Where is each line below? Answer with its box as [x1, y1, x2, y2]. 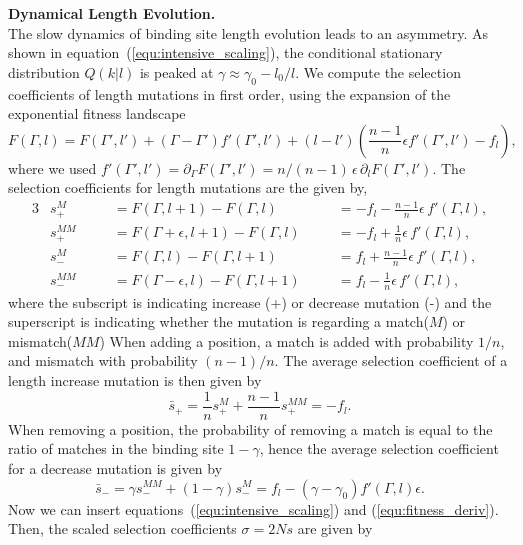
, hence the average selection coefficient [259, 438, 499, 459]
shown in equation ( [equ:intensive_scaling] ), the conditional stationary [8, 42, 443, 63]
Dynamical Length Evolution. [8, 3, 216, 23]
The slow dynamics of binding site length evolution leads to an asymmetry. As [8, 22, 488, 43]
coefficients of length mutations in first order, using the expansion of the [8, 83, 451, 104]
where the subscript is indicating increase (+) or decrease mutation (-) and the [8, 291, 492, 312]
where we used [8, 157, 97, 178]
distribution [8, 61, 80, 82]
